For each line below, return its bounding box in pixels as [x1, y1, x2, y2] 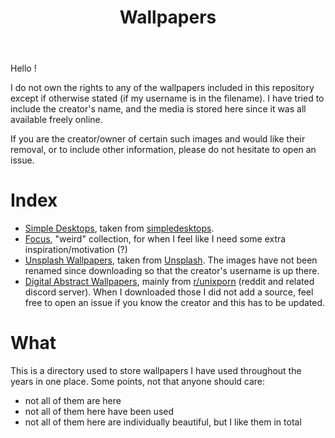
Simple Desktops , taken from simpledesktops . [24, 222, 215, 235]
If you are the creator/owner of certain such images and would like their [10, 133, 306, 145]
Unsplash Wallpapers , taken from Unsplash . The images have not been [24, 254, 318, 266]
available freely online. [10, 114, 103, 126]
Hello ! [10, 62, 37, 75]
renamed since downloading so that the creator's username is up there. [24, 265, 320, 277]
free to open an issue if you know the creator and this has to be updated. [24, 297, 326, 309]
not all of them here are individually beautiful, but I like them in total [24, 416, 302, 428]
